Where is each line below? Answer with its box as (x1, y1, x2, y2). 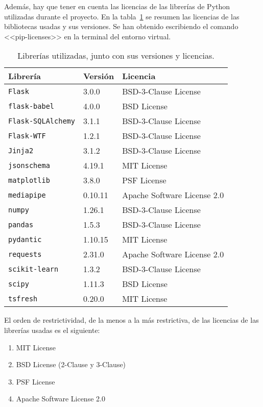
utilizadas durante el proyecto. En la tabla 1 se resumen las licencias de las (4, 11, 240, 21)
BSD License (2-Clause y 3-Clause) (16, 359, 126, 370)
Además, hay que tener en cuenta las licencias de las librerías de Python (4, 1, 230, 11)
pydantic (8, 235, 42, 244)
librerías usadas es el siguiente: (4, 324, 100, 335)
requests (8, 250, 42, 258)
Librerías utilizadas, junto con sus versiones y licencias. (17, 50, 214, 62)
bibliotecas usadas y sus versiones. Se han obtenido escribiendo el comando (4, 21, 238, 32)
